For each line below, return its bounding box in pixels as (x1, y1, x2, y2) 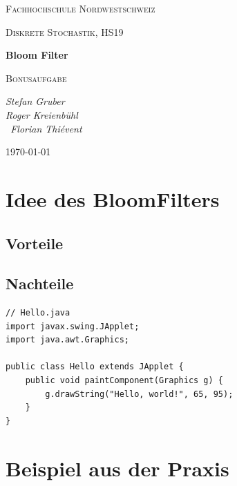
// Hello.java (6, 308, 70, 318)
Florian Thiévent (10, 121, 82, 135)
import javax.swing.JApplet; (6, 321, 140, 331)
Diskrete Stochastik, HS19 (6, 24, 124, 39)
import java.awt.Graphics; (6, 335, 129, 345)
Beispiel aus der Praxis (6, 454, 229, 482)
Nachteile (6, 273, 74, 294)
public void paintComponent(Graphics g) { (25, 376, 223, 386)
